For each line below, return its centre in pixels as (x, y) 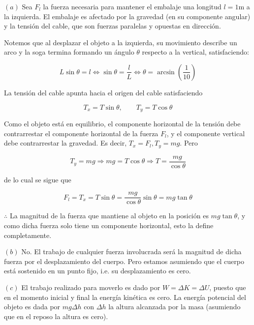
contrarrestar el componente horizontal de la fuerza (81, 133)
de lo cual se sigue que (38, 179)
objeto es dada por (32, 307)
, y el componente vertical (206, 133)
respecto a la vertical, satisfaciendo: (195, 52)
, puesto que (228, 287)
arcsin (166, 72)
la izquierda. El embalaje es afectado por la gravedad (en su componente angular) (127, 16)
